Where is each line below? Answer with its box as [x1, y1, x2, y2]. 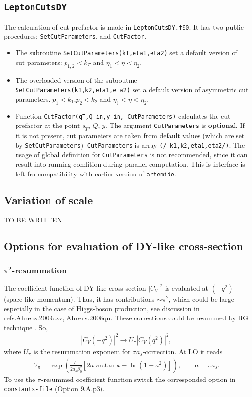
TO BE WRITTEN [4, 215, 62, 225]
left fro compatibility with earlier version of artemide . [15, 168, 176, 178]
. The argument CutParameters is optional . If [105, 120, 245, 130]
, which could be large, [168, 294, 236, 303]
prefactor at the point [15, 120, 80, 130]
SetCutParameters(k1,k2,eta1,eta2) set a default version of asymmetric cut [15, 84, 249, 95]
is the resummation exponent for [34, 346, 131, 356]
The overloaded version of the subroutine [15, 75, 137, 85]
